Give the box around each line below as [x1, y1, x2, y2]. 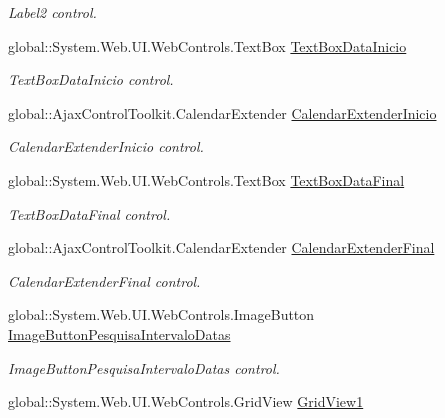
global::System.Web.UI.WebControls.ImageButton [8, 304, 315, 325]
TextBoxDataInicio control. [8, 69, 174, 90]
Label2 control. [8, 2, 97, 22]
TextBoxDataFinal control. [8, 203, 171, 224]
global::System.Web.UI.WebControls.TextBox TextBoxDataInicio [8, 35, 407, 56]
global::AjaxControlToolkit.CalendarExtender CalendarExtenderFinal [8, 237, 435, 258]
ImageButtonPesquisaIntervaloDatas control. [8, 357, 280, 378]
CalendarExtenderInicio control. [8, 136, 204, 157]
